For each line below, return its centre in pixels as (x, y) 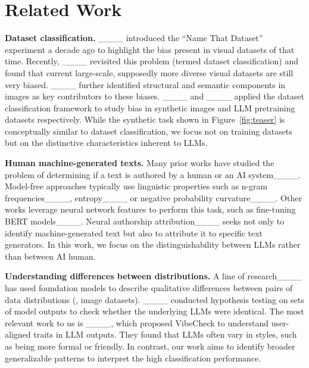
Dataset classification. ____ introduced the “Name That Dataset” (134, 38)
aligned (18, 334)
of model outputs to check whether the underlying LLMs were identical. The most (154, 311)
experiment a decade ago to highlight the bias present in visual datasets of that (150, 49)
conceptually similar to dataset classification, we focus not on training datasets (149, 131)
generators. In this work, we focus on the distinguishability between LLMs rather (153, 244)
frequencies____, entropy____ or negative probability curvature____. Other (153, 197)
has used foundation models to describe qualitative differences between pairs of (149, 288)
